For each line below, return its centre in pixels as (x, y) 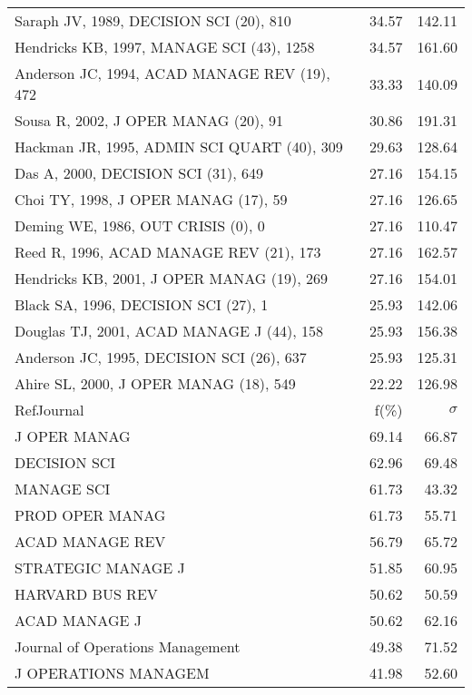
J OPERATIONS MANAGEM (112, 673)
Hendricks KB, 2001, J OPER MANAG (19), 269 (171, 278)
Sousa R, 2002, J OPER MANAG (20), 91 (149, 120)
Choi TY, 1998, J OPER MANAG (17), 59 (151, 199)
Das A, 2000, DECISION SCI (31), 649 (139, 173)
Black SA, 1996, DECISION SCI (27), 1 (142, 304)
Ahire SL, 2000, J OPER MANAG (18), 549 (155, 383)
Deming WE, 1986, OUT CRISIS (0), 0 (140, 225)
